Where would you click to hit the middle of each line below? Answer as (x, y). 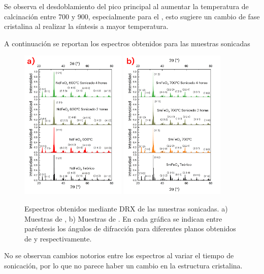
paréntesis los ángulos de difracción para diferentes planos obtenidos (130, 229)
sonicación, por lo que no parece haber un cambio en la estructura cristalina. (123, 265)
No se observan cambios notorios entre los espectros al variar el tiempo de (119, 255)
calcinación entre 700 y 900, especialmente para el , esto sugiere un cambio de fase (132, 16)
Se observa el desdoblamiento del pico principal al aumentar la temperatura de (126, 6)
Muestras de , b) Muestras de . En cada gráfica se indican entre (123, 218)
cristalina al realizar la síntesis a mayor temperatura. (86, 26)
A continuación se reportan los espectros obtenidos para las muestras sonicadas (127, 43)
